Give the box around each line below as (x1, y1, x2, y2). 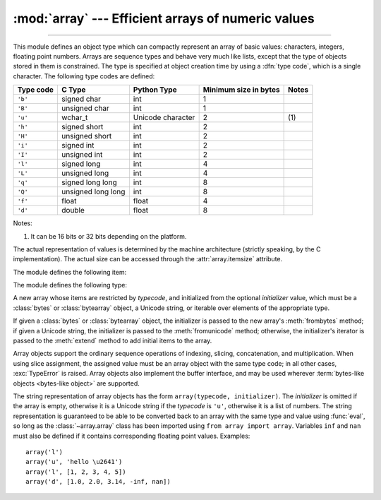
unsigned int (61, 150, 103, 160)
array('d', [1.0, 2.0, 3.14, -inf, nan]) (25, 477, 171, 486)
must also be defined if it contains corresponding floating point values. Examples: (13, 431, 250, 440)
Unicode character (133, 113, 195, 123)
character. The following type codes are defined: (13, 71, 155, 81)
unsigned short (61, 131, 112, 141)
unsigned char (61, 103, 109, 113)
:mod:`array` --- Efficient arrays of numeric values (13, 11, 315, 26)
